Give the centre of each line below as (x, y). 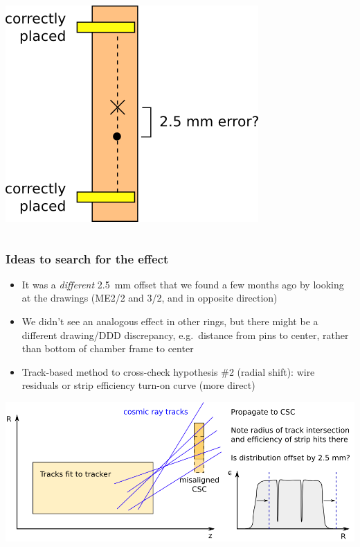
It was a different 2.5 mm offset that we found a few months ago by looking (183, 284)
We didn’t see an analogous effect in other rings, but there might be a (170, 321)
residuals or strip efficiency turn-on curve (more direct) (138, 385)
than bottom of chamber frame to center (108, 348)
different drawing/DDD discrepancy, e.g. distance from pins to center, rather (185, 335)
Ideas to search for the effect (87, 258)
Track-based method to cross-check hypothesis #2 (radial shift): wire (168, 371)
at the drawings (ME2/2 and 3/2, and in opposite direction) (150, 298)
